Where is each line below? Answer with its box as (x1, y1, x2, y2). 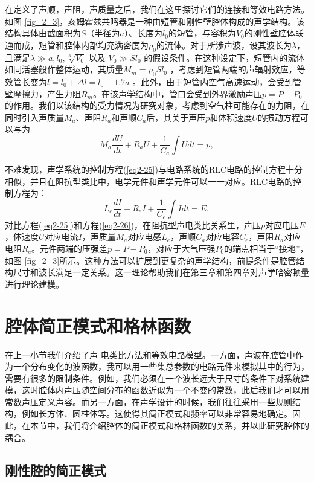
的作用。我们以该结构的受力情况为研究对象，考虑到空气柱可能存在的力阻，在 (5, 99, 309, 112)
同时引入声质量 (5, 111, 64, 123)
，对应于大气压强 (147, 242, 216, 254)
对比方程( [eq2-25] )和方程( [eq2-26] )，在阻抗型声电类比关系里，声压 (5, 218, 261, 231)
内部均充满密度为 (80, 38, 149, 51)
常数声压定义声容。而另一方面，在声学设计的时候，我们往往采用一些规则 (5, 395, 292, 408)
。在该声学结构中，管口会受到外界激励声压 (93, 87, 263, 100)
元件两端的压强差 (39, 242, 107, 254)
